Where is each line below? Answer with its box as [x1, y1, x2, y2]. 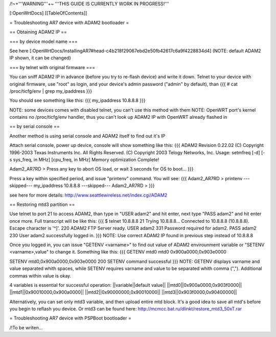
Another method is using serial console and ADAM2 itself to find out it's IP [9, 133, 166, 139]
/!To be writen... [9, 324, 43, 330]
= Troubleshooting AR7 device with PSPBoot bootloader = [9, 315, 131, 321]
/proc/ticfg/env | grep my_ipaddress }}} [9, 88, 92, 94]
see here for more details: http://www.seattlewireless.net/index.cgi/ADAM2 [9, 192, 168, 198]
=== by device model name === [9, 38, 78, 45]
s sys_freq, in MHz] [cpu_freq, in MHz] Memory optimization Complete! [9, 157, 159, 163]
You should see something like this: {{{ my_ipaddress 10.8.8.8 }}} [9, 97, 146, 103]
